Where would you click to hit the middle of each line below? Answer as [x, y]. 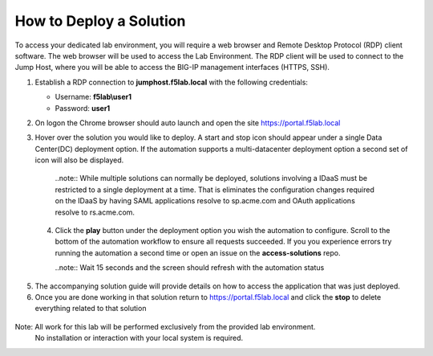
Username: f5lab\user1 [93, 97]
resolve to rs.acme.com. [95, 212]
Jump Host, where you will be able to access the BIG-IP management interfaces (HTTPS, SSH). [172, 68]
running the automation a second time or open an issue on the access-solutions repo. [198, 252]
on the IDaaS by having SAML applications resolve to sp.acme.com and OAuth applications [205, 201]
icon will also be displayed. [79, 160]
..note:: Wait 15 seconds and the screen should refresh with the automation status [190, 268]
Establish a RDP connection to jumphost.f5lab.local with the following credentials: [172, 82]
